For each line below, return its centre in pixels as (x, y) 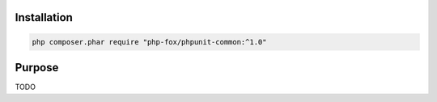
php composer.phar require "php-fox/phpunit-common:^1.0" (149, 42)
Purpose (37, 68)
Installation (44, 17)
